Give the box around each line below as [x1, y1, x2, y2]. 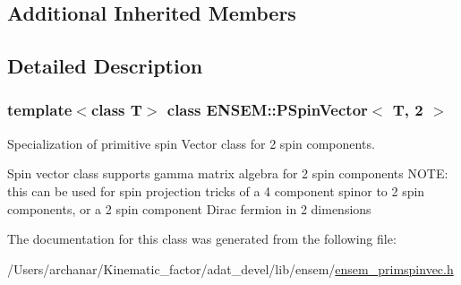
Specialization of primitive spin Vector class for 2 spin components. [7, 134, 375, 152]
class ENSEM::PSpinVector [166, 99, 368, 121]
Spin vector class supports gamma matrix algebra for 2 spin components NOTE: [7, 164, 448, 183]
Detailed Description [7, 52, 203, 80]
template [7, 99, 73, 121]
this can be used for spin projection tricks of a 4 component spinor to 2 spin [7, 181, 425, 200]
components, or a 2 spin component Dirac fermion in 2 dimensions [7, 199, 371, 218]
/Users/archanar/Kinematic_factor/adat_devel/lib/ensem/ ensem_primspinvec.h [7, 259, 454, 278]
